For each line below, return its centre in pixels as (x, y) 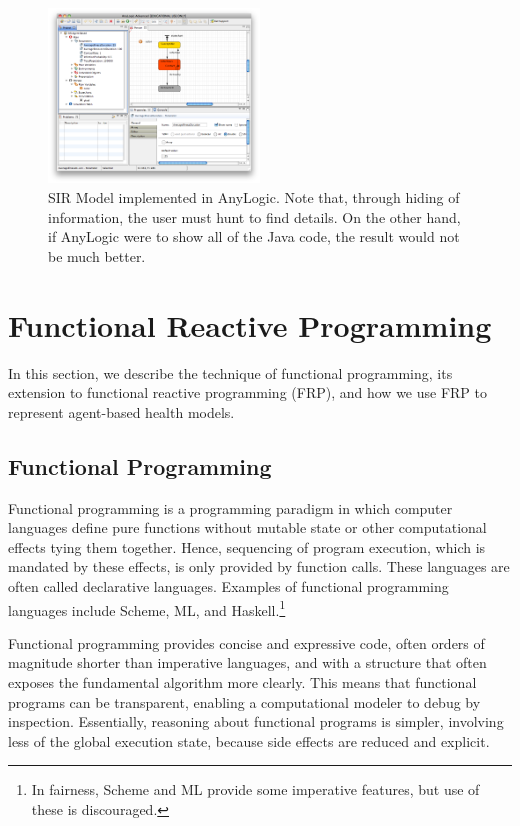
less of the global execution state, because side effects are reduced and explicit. (249, 740)
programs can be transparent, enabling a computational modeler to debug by (244, 701)
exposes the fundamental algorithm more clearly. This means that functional (242, 681)
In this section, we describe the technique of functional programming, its (230, 372)
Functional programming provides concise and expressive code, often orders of (246, 642)
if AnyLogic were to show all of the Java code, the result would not (254, 236)
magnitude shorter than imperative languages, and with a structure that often (247, 662)
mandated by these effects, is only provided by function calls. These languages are (259, 566)
